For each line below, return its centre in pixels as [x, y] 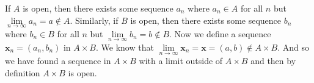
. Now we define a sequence [220, 33]
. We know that [125, 47]
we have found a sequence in [58, 61]
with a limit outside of [181, 61]
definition [23, 72]
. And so [294, 47]
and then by [273, 61]
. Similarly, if [94, 20]
